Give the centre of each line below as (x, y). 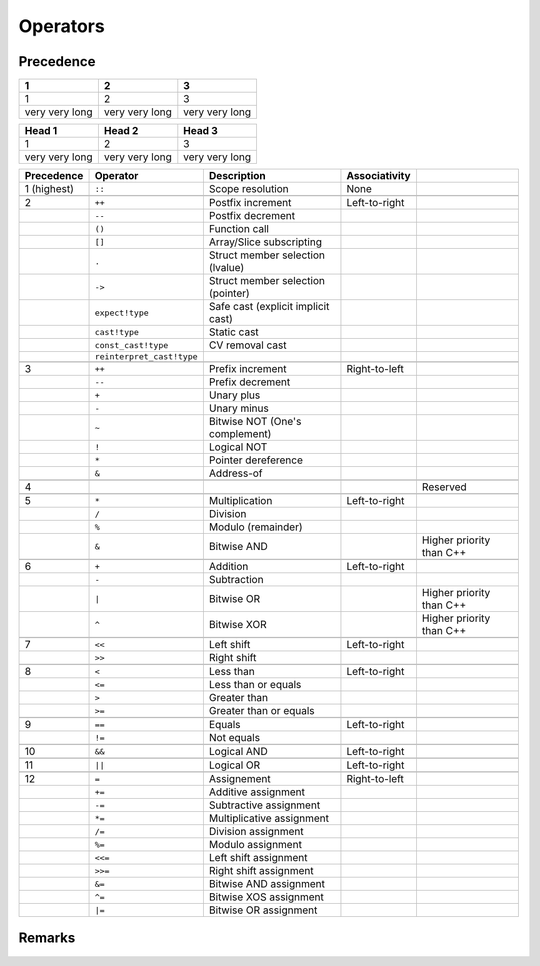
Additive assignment (256, 792)
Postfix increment (250, 203)
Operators (61, 26)
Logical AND (238, 752)
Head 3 (201, 131)
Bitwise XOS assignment (266, 897)
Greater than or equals (261, 711)
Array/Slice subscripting (265, 242)
